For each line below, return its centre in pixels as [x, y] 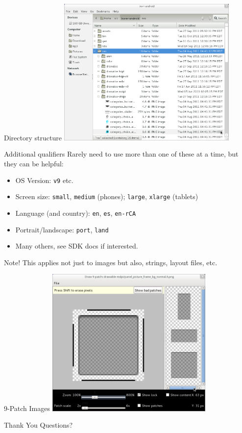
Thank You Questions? [38, 425]
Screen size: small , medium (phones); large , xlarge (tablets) [107, 196]
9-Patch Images [27, 408]
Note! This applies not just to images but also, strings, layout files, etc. [111, 262]
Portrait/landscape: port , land [62, 229]
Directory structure [33, 137]
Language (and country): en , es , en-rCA [76, 213]
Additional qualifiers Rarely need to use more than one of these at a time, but [121, 154]
